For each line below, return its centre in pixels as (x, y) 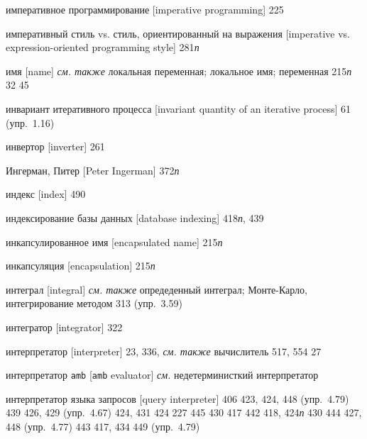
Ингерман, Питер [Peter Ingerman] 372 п (93, 170)
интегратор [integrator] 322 (64, 327)
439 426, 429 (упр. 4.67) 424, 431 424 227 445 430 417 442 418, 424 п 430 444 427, (184, 412)
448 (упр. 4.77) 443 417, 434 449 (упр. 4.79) (103, 426)
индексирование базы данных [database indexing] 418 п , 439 (135, 217)
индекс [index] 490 (46, 194)
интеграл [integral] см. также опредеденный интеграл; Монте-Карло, (157, 289)
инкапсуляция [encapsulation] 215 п (81, 266)
